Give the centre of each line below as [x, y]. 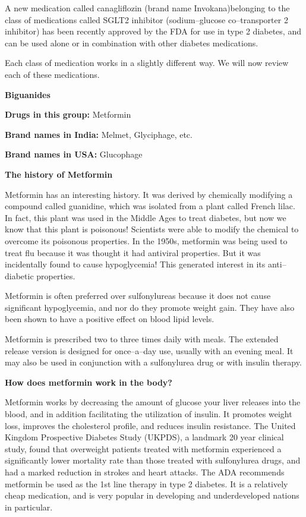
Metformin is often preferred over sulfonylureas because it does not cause [138, 296]
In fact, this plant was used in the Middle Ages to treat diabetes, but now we [146, 217]
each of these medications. [52, 74]
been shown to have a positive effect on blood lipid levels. [110, 319]
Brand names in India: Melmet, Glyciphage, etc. [99, 134]
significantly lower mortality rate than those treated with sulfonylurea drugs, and [153, 460]
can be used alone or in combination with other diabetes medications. [132, 42]
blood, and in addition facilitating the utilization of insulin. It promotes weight [149, 414]
